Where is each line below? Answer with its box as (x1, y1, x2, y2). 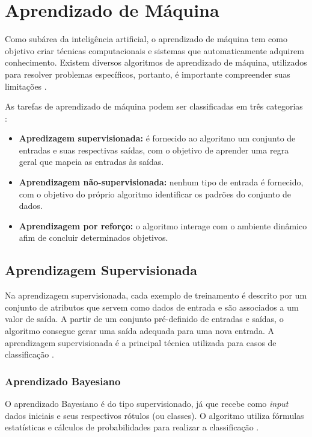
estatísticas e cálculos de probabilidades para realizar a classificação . (5, 421, 259, 433)
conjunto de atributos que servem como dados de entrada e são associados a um (5, 300, 299, 313)
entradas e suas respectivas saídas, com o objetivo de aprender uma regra (19, 143, 289, 156)
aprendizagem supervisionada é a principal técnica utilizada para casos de (5, 336, 277, 349)
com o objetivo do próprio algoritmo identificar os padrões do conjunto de (19, 187, 292, 200)
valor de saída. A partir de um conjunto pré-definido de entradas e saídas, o (5, 312, 284, 325)
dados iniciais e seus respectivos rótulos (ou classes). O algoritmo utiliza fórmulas (5, 409, 304, 421)
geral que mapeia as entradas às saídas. (19, 155, 164, 168)
